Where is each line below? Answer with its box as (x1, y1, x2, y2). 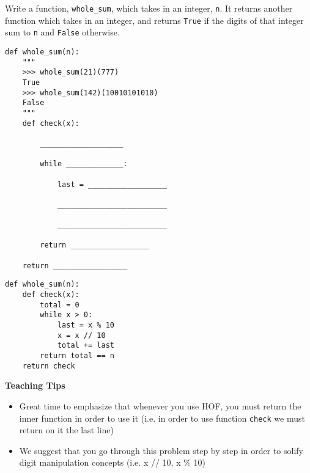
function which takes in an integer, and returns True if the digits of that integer (5, 13, 304, 26)
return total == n (40, 351, 114, 360)
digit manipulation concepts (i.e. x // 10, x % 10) (19, 456, 205, 469)
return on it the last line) (19, 424, 114, 436)
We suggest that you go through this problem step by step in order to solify (19, 444, 303, 457)
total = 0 (40, 300, 79, 309)
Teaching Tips (5, 379, 65, 392)
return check (22, 361, 75, 370)
